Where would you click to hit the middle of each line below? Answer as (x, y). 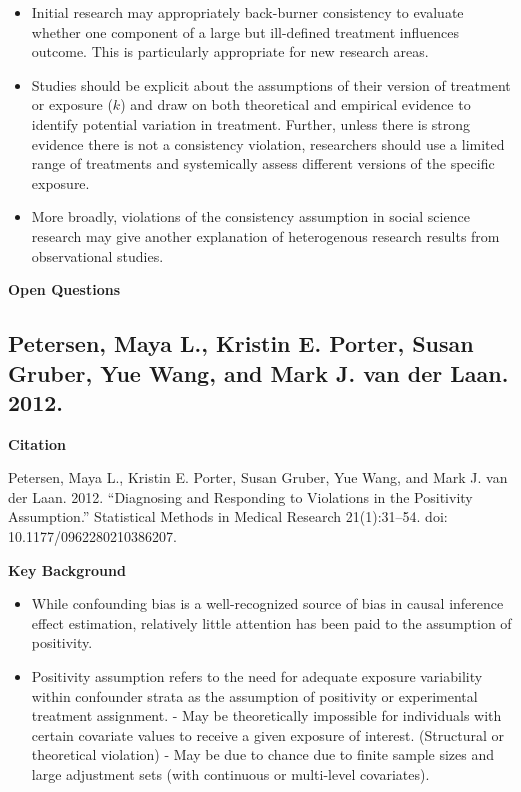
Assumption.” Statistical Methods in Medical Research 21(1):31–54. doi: (228, 516)
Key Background (67, 569)
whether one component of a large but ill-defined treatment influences (245, 31)
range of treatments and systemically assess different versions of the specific (263, 163)
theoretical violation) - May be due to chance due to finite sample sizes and (263, 754)
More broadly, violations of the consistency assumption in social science (250, 216)
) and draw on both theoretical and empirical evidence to (295, 104)
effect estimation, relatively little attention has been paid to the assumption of (271, 622)
